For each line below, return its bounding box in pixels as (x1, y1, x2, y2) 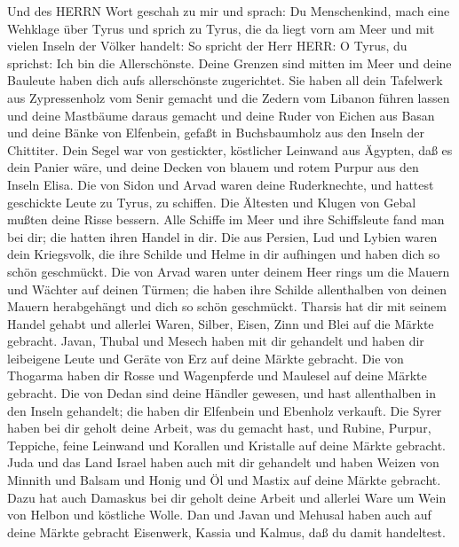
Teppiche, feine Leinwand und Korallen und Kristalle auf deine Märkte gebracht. (7, 435, 446, 454)
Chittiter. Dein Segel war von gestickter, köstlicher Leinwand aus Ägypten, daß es (7, 140, 453, 159)
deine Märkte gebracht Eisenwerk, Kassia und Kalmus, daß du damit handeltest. (7, 522, 446, 541)
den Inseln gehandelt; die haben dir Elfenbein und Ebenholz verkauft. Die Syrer (7, 401, 442, 419)
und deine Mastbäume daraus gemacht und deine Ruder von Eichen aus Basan (7, 105, 435, 124)
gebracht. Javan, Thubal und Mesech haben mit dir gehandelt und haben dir (7, 332, 424, 350)
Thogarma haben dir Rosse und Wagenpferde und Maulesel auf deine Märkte (7, 366, 427, 385)
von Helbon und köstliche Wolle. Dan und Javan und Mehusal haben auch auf (7, 505, 431, 524)
